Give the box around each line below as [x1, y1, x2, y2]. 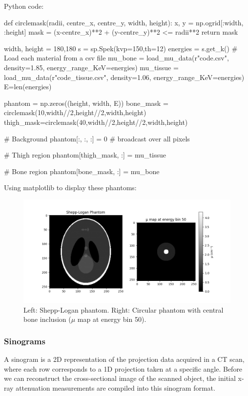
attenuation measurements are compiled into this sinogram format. [16, 382, 215, 393]
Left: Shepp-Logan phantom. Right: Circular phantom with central [23, 304, 224, 315]
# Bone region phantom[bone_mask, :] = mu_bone [4, 166, 160, 176]
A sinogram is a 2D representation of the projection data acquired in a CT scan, [4, 354, 245, 364]
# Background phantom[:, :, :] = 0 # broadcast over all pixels [4, 133, 190, 143]
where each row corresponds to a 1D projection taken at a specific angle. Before [4, 363, 243, 374]
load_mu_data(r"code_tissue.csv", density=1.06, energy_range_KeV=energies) [4, 72, 245, 82]
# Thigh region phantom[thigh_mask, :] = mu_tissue [4, 150, 166, 160]
